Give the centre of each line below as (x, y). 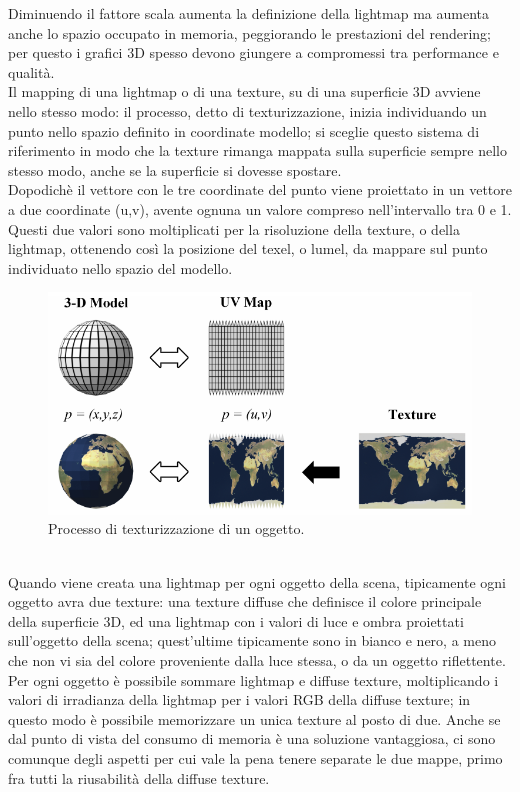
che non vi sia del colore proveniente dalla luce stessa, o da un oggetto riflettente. (257, 660)
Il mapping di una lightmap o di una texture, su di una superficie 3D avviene (244, 91)
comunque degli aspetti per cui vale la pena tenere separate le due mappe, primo (255, 758)
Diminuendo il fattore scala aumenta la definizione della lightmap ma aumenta (248, 13)
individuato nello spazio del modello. (120, 267)
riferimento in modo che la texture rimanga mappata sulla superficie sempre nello (258, 150)
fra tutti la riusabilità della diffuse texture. (139, 777)
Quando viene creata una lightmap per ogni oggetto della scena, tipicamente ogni (257, 581)
